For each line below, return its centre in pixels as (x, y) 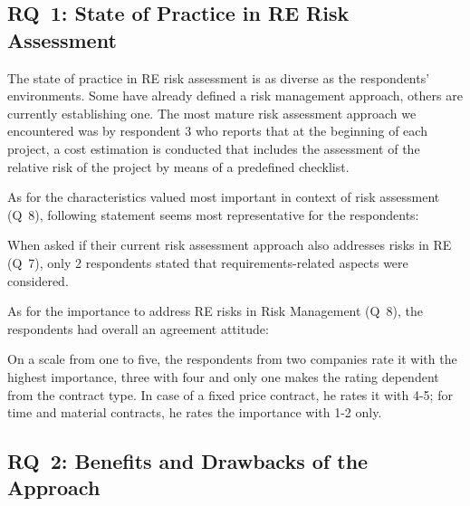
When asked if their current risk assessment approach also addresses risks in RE (230, 245)
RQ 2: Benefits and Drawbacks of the (188, 461)
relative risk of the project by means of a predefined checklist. (178, 166)
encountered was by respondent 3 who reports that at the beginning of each (217, 131)
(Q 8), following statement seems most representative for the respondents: (213, 214)
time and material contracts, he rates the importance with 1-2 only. (195, 412)
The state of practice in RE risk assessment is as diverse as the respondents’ (219, 77)
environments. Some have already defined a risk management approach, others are (235, 95)
